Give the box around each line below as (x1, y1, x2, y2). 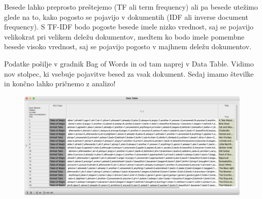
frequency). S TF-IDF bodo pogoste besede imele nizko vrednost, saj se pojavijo (4, 21, 254, 32)
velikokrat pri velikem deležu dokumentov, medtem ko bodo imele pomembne (4, 31, 245, 42)
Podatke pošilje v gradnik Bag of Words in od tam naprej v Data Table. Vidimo (4, 58, 254, 69)
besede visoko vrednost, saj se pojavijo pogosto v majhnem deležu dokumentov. (4, 41, 252, 52)
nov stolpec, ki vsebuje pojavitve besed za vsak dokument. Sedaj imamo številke (4, 68, 254, 79)
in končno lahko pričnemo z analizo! (4, 78, 116, 89)
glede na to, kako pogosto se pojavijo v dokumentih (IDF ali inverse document (4, 11, 248, 22)
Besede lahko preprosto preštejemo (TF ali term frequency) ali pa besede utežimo (4, 2, 258, 12)
